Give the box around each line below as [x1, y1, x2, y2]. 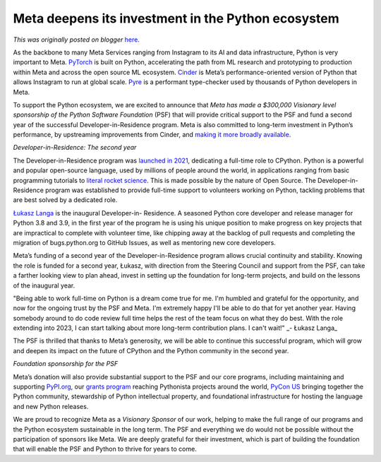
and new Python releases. [13, 402, 89, 410]
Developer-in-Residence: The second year [13, 143, 137, 152]
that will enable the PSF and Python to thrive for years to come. [13, 445, 197, 454]
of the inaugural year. [13, 281, 75, 290]
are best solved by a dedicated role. [13, 196, 118, 204]
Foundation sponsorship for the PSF [13, 360, 119, 368]
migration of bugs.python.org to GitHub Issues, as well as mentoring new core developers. [13, 238, 277, 247]
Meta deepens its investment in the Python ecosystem [13, 11, 340, 26]
